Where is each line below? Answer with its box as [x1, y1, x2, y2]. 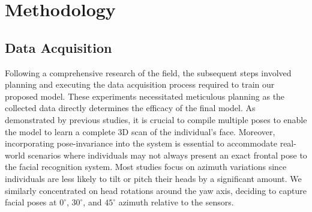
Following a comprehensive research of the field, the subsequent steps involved [5, 66, 292, 79]
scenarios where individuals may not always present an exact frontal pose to [28, 148, 307, 161]
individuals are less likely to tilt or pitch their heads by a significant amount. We [5, 172, 302, 184]
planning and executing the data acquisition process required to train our [5, 78, 275, 91]
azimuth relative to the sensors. [118, 196, 234, 208]
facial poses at [5, 196, 57, 208]
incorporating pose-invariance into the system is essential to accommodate [5, 137, 277, 150]
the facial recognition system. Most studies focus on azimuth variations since [5, 160, 287, 173]
